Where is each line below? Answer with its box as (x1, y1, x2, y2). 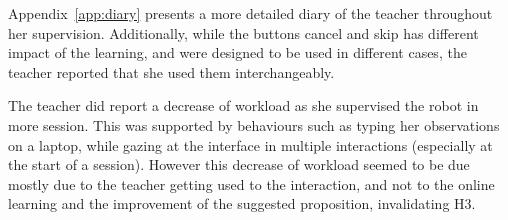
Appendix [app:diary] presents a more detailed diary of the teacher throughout (8, 3, 493, 23)
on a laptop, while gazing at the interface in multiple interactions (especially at (8, 134, 493, 155)
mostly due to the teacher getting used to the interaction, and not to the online (8, 173, 495, 194)
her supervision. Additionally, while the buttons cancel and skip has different (8, 22, 479, 43)
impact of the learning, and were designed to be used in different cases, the (8, 42, 467, 63)
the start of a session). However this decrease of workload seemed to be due (8, 154, 470, 175)
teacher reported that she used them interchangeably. (8, 61, 335, 82)
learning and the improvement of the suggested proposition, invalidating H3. (8, 193, 476, 214)
